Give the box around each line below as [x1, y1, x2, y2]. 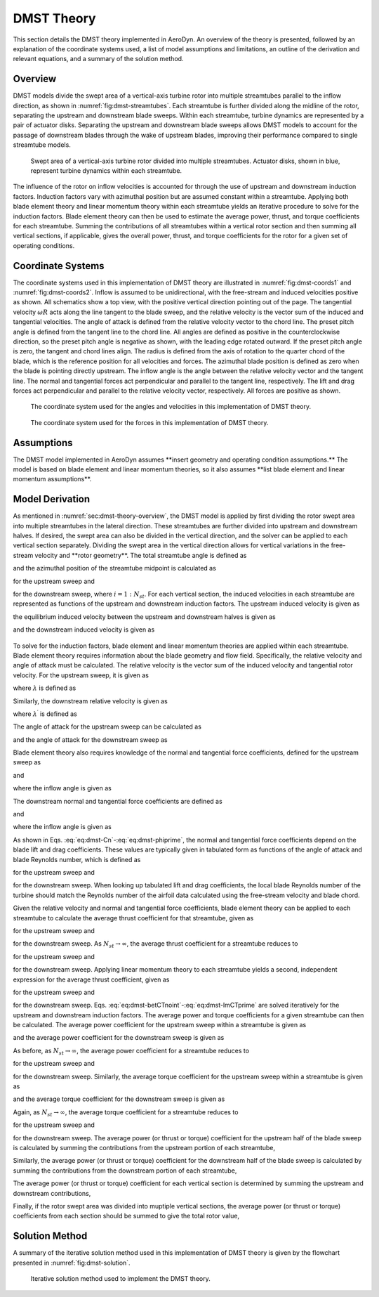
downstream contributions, [13, 1189, 91, 1197]
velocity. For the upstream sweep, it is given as [13, 671, 149, 679]
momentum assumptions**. [13, 475, 92, 483]
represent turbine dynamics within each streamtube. [30, 166, 182, 175]
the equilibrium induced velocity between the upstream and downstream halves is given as [13, 612, 277, 621]
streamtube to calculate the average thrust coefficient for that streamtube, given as [13, 913, 254, 922]
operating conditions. [13, 241, 75, 249]
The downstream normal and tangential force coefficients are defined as [13, 797, 222, 805]
